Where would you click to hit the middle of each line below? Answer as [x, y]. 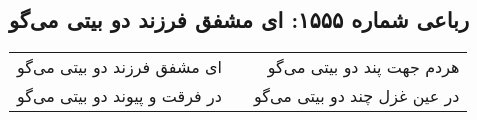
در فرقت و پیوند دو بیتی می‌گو [119, 96]
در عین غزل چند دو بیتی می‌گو [357, 96]
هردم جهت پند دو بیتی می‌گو [363, 67]
